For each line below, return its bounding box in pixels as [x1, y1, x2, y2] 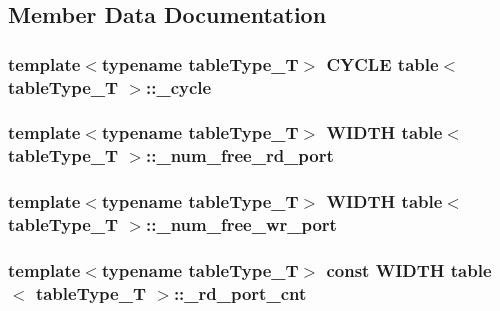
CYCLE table [326, 51, 439, 76]
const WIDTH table [326, 258, 492, 282]
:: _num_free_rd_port [146, 143, 334, 168]
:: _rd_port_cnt [173, 280, 307, 305]
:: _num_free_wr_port [146, 212, 337, 237]
